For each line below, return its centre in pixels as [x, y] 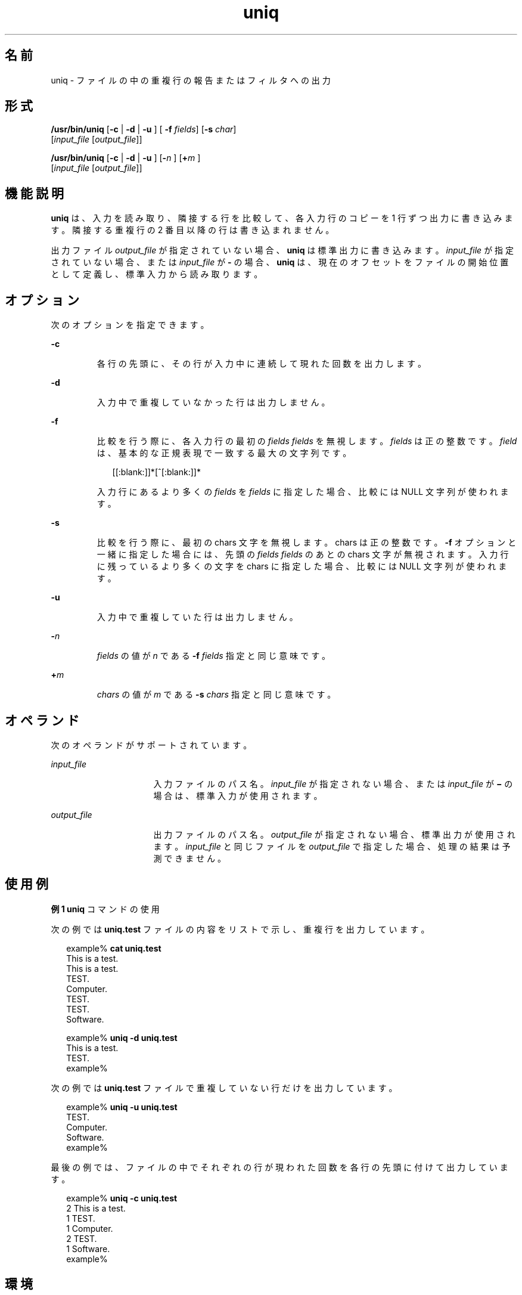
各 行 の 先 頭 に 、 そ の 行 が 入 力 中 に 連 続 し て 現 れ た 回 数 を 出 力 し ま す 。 [261, 364]
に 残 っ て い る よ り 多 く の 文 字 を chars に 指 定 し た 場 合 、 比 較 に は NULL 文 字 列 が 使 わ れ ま [302, 566]
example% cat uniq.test [114, 948]
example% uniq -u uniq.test [122, 1107]
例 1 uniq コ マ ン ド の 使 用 [105, 909]
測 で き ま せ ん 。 [190, 858]
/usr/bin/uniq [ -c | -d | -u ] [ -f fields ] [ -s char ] [144, 129]
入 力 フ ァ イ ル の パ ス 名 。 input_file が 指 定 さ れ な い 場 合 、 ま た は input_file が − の [333, 783]
